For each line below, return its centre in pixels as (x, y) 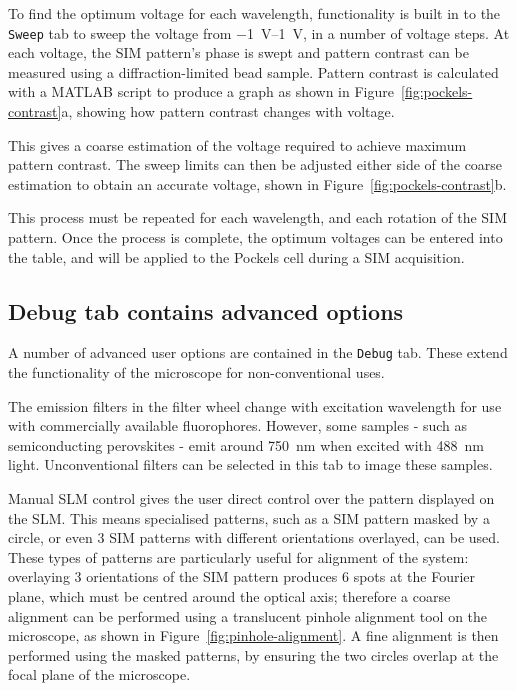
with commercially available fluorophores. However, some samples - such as (238, 425)
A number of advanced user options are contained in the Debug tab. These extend (258, 352)
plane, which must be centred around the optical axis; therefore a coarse (229, 595)
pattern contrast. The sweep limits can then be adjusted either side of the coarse (255, 164)
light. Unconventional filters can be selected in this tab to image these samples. (250, 464)
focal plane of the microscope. (99, 674)
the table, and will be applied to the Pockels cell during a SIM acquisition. (236, 256)
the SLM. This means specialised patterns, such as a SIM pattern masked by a (249, 517)
